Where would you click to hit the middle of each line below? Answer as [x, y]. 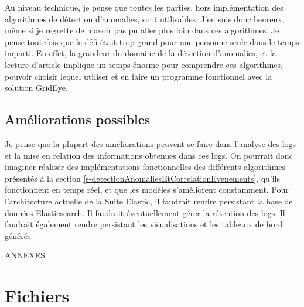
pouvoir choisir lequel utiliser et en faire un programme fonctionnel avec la [139, 76]
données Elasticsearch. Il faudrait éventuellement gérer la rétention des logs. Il [145, 212]
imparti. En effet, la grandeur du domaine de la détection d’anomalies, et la [141, 53]
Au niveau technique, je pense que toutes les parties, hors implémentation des [144, 7]
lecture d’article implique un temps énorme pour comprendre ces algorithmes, [144, 64]
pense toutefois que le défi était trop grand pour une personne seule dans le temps [152, 41]
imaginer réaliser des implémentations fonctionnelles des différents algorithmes [145, 167]
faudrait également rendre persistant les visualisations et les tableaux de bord [144, 224]
